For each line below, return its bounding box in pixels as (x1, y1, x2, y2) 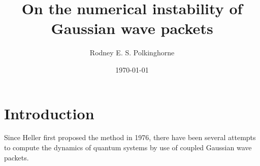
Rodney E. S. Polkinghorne (89, 47, 175, 58)
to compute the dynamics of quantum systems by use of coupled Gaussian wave (4, 142, 252, 153)
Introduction (4, 103, 94, 123)
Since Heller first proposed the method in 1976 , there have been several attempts (4, 132, 256, 143)
